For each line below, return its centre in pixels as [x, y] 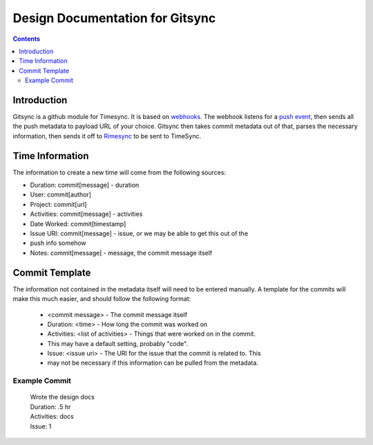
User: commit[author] [60, 194]
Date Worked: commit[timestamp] [78, 224]
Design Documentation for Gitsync [114, 18]
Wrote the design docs [62, 397]
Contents [27, 39]
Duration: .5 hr [50, 407]
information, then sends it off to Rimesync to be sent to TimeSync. [107, 136]
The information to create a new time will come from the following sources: [119, 172]
